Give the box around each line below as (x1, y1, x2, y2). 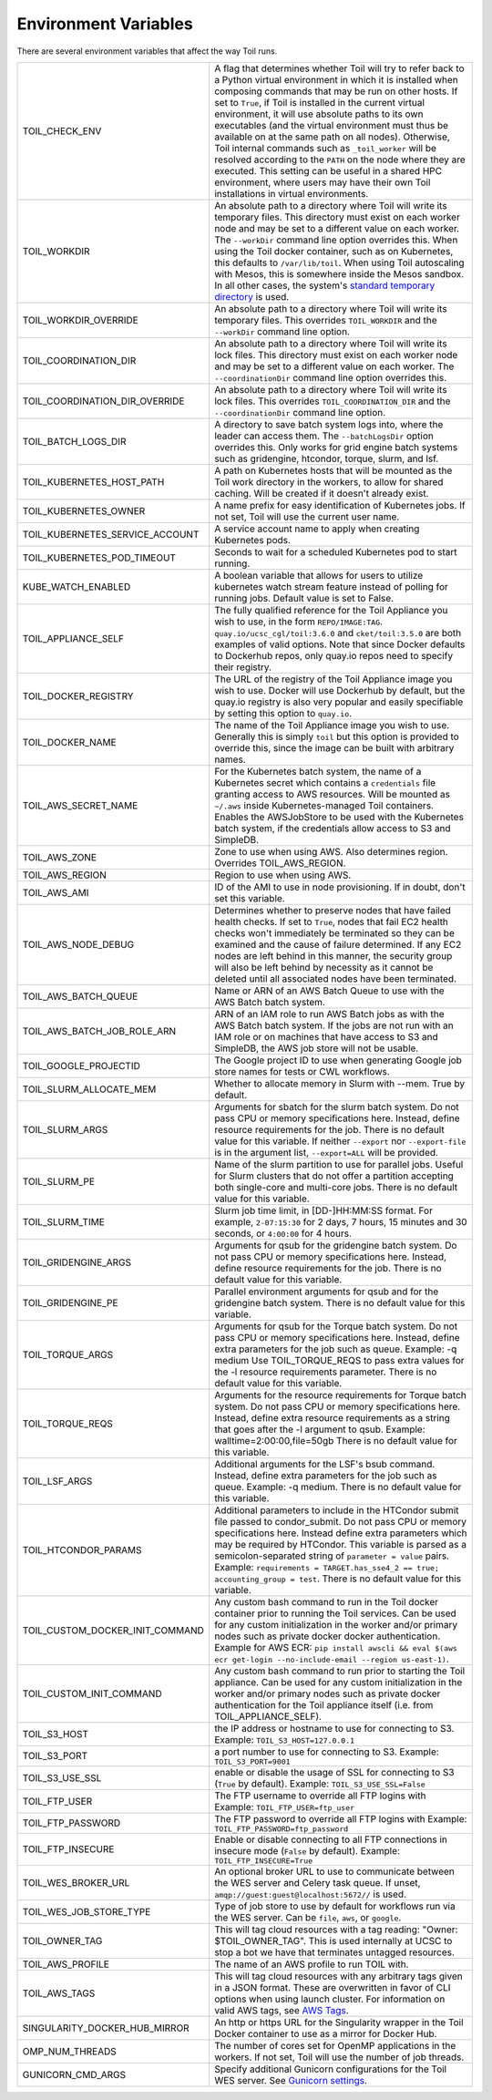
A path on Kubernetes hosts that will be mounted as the (214, 464, 453, 477)
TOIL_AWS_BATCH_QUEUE (22, 990, 138, 1003)
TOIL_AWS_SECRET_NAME (22, 798, 138, 811)
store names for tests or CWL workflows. (214, 1065, 391, 1077)
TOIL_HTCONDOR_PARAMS (22, 1543, 142, 1556)
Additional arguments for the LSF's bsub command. (214, 1457, 436, 1470)
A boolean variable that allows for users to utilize (214, 569, 424, 582)
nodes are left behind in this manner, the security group (214, 949, 453, 962)
